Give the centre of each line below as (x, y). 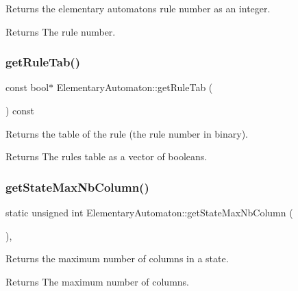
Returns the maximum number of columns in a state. (117, 258)
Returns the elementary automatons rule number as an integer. (138, 8)
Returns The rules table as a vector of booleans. (107, 156)
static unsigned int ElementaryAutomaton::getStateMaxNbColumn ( (149, 212)
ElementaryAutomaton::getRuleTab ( (135, 87)
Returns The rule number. (61, 31)
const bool (27, 87)
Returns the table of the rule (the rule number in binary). (127, 133)
